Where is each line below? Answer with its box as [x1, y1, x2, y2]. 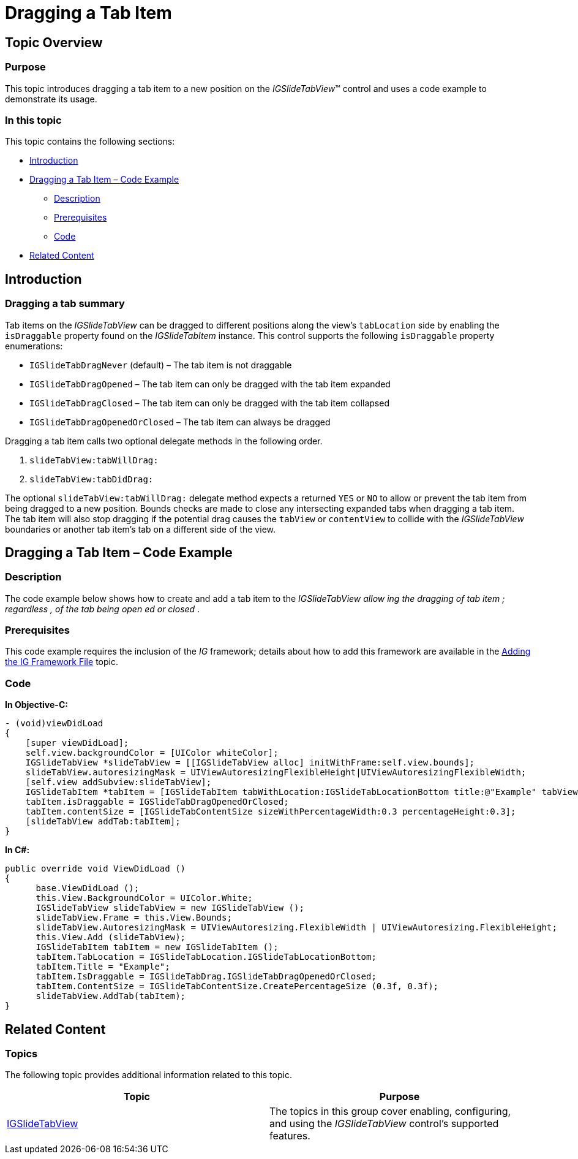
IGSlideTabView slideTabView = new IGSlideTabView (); [36, 903, 304, 913]
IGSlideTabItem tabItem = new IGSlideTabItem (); [36, 942, 279, 952]
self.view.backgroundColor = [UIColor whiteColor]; [25, 748, 279, 758]
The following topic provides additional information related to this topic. [5, 1070, 292, 1081]
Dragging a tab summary [5, 297, 125, 310]
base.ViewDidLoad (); [36, 883, 140, 894]
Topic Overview [5, 34, 103, 50]
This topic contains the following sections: [5, 136, 175, 147]
